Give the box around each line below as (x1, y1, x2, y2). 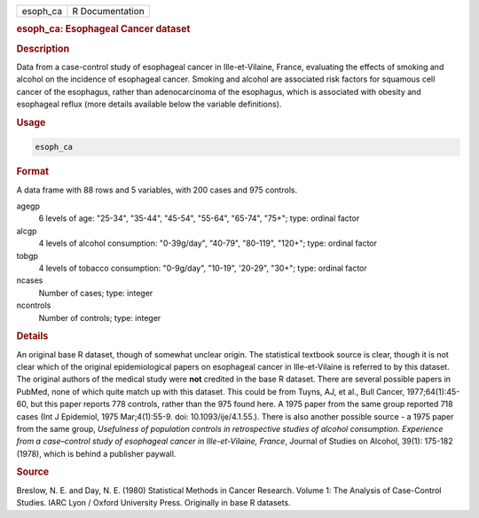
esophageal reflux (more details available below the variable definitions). (16, 98, 282, 110)
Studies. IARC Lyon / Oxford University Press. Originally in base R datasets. (16, 498, 292, 508)
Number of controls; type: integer (38, 312, 161, 323)
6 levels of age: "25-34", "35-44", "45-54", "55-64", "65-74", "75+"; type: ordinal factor (38, 213, 360, 224)
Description (16, 43, 70, 55)
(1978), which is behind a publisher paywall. (16, 448, 177, 459)
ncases (16, 275, 43, 286)
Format (16, 165, 49, 177)
